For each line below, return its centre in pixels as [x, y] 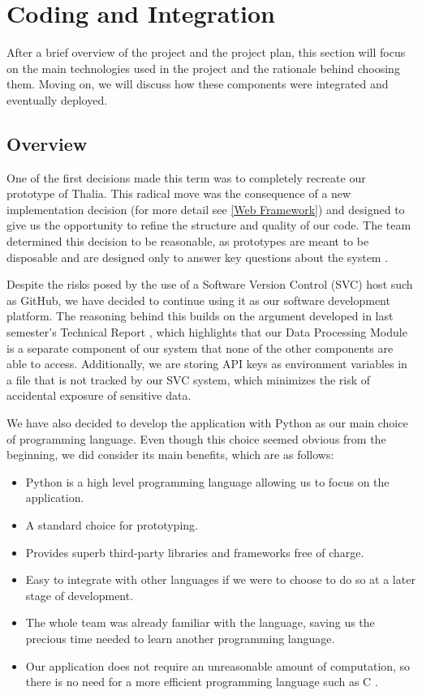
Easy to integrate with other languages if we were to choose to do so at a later [220, 579]
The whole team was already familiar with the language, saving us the [200, 622]
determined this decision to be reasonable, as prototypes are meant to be [188, 241]
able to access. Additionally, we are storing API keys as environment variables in [207, 364]
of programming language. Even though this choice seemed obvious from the [196, 438]
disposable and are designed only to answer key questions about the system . [198, 257]
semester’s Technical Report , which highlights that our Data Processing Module [207, 332]
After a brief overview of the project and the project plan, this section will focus [206, 52]
